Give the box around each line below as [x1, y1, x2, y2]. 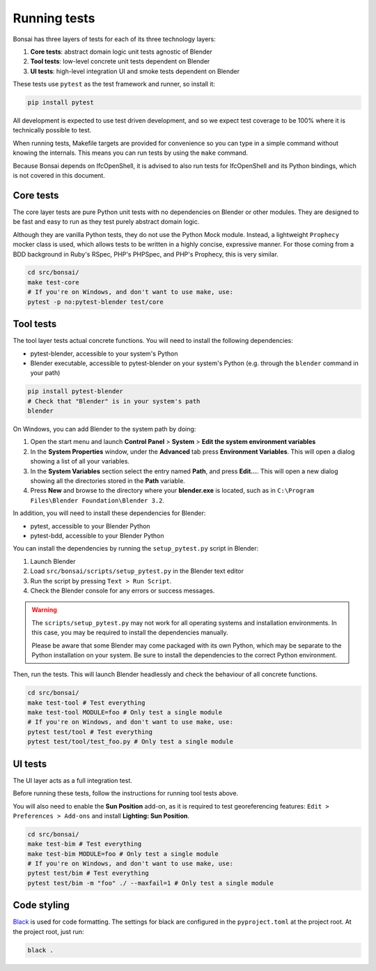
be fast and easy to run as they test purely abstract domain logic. [13, 217, 200, 226]
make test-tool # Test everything [27, 698, 146, 707]
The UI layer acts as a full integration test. [13, 776, 132, 784]
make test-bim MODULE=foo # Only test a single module [27, 850, 219, 857]
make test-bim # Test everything [27, 840, 142, 848]
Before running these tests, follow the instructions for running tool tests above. [13, 789, 239, 797]
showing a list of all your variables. [30, 457, 130, 466]
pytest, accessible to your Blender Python [30, 521, 150, 530]
